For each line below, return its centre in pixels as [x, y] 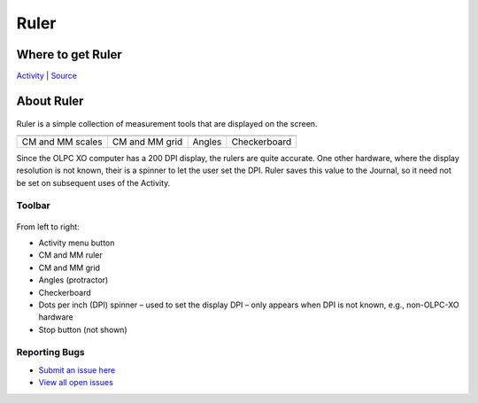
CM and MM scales [62, 142]
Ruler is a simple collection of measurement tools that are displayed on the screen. [167, 124]
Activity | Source [46, 76]
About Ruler [50, 101]
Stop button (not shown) [83, 329]
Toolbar [33, 205]
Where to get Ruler [69, 54]
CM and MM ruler [71, 255]
